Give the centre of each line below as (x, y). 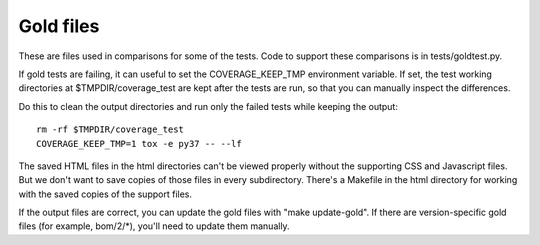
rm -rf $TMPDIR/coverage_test (110, 129)
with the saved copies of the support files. (105, 194)
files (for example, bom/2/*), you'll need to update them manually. (154, 226)
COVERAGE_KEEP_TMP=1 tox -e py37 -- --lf (139, 143)
